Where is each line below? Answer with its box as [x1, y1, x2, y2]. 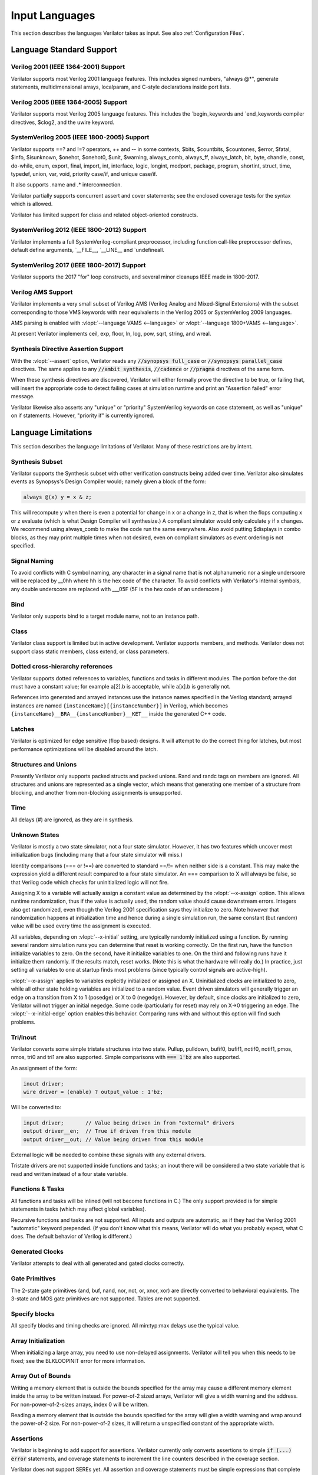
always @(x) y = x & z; [23, 494, 92, 501]
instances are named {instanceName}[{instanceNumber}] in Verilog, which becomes [11, 702, 228, 709]
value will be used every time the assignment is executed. [11, 922, 151, 929]
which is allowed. [11, 201, 53, 208]
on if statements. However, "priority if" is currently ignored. [11, 412, 154, 419]
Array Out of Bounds [11, 1372, 71, 1380]
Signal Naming [11, 556, 54, 565]
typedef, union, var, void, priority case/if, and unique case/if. [11, 170, 157, 177]
